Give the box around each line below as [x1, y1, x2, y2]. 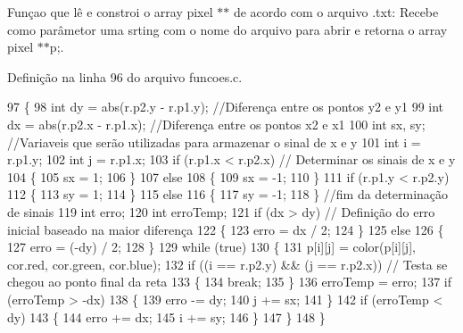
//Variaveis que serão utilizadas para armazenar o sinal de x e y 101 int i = [7, 132, 421, 151]
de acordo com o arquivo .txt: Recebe [233, 3, 439, 21]
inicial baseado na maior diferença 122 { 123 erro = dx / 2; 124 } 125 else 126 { [7, 220, 444, 238]
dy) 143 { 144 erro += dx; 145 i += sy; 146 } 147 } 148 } [7, 307, 326, 326]
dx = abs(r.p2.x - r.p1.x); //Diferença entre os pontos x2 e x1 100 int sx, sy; [7, 114, 426, 133]
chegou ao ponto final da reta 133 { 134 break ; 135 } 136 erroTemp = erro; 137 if [7, 272, 452, 291]
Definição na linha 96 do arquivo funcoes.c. [7, 67, 243, 86]
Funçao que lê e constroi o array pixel [7, 3, 213, 21]
